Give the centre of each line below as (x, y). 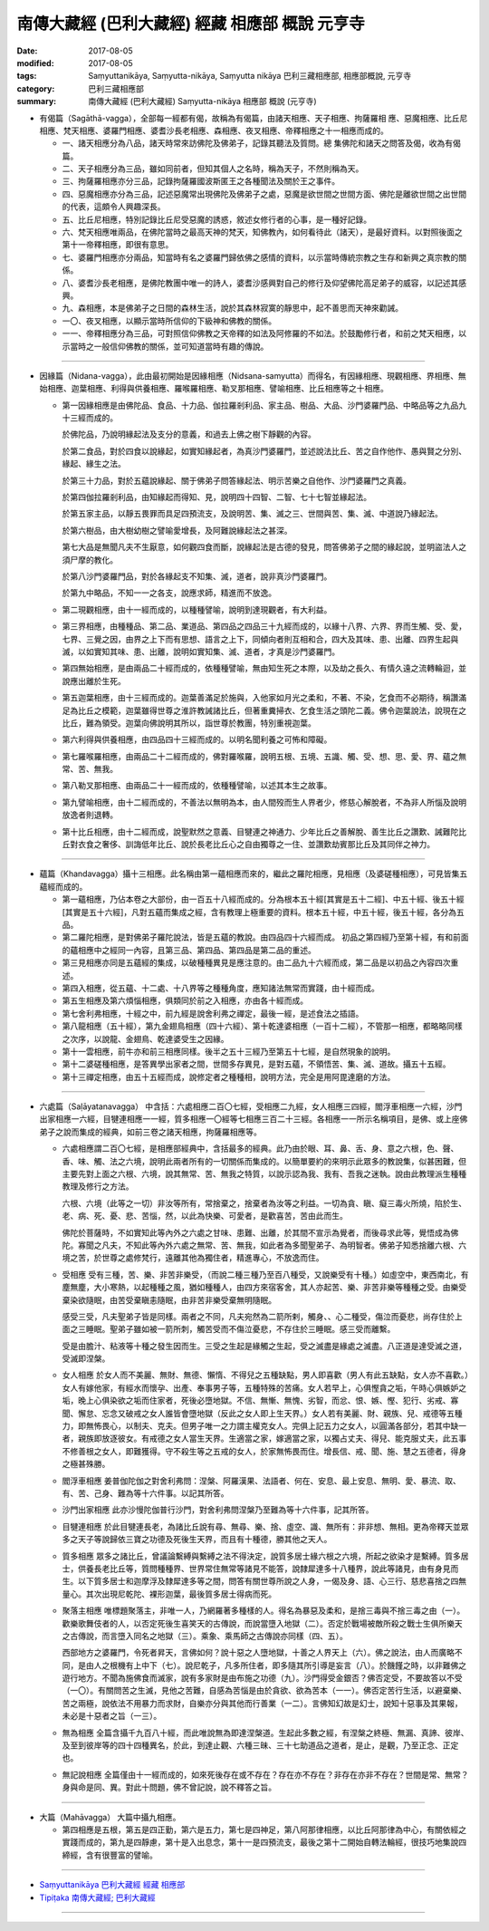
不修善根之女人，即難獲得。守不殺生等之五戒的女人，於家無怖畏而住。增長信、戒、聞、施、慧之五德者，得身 (264, 1451)
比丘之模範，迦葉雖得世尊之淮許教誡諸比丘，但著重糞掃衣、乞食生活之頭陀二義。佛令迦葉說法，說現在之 (272, 710)
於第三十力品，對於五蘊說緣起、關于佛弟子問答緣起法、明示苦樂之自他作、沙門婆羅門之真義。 (236, 480)
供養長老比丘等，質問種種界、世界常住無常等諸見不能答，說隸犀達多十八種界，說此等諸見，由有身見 (264, 1569)
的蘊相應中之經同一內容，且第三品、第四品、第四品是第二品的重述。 (189, 950)
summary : (37, 101)
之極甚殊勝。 (86, 1464)
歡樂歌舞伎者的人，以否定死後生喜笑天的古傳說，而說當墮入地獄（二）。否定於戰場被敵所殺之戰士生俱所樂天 (262, 1623)
